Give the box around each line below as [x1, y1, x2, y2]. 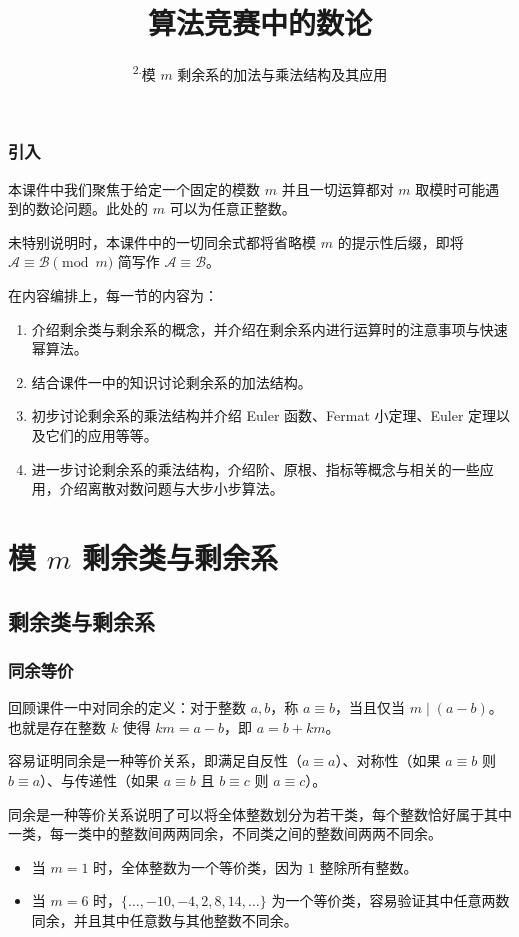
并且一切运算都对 [281, 178, 394, 199]
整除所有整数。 [319, 856, 418, 877]
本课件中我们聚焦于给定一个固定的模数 [8, 178, 260, 199]
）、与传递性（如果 [40, 769, 160, 790]
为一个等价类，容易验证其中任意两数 [271, 890, 510, 911]
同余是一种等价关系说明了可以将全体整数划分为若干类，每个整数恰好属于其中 [8, 803, 512, 824]
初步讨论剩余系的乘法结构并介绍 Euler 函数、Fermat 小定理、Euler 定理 [31, 405, 497, 426]
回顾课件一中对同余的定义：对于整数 [8, 697, 246, 718]
